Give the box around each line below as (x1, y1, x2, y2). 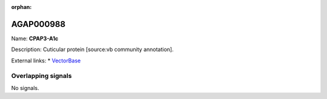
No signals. (11, 84, 39, 91)
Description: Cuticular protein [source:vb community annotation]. (11, 46, 174, 53)
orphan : (11, 4, 32, 10)
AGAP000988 (11, 19, 66, 29)
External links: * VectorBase (11, 57, 81, 64)
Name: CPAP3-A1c (11, 35, 59, 42)
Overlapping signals (11, 72, 72, 80)
